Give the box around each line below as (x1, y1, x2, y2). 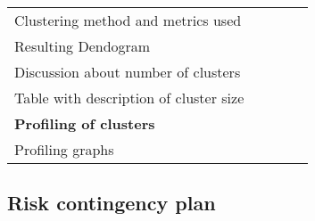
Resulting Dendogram (14, 36, 151, 56)
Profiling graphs (14, 139, 114, 160)
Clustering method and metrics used (14, 10, 242, 30)
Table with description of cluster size (14, 87, 245, 108)
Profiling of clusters (14, 113, 155, 134)
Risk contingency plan (7, 189, 216, 217)
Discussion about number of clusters (14, 61, 241, 82)
